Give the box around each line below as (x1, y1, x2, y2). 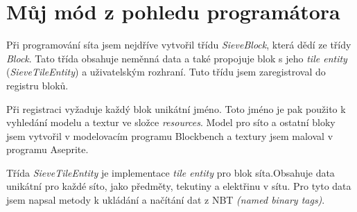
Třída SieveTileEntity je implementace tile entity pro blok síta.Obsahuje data (6, 165, 335, 179)
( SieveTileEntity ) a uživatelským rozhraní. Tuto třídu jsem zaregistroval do (6, 64, 326, 79)
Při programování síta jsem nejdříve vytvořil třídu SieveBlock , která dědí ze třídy (6, 37, 351, 52)
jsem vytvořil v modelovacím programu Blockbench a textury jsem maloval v (6, 128, 333, 143)
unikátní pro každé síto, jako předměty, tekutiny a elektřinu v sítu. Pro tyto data (6, 179, 351, 193)
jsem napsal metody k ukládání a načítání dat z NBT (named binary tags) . (6, 193, 325, 207)
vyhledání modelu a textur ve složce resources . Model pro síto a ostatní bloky (6, 115, 336, 130)
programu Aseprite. (6, 142, 89, 157)
